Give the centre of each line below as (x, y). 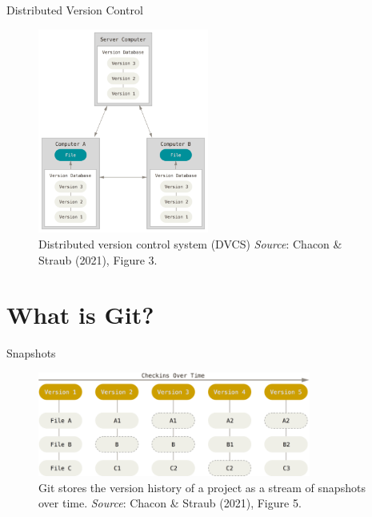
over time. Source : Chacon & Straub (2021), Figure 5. (170, 503)
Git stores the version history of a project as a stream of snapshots (202, 487)
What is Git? (80, 315)
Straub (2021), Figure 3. (98, 259)
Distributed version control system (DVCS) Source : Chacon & (190, 244)
